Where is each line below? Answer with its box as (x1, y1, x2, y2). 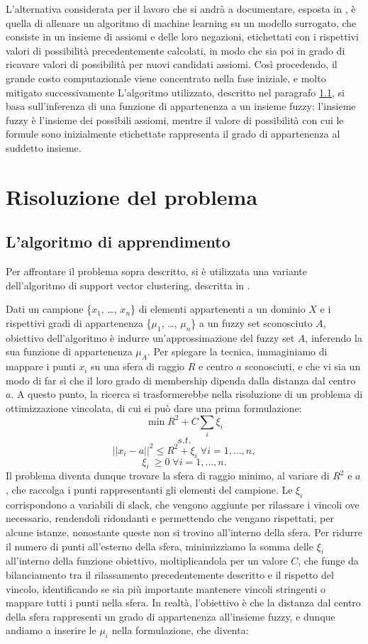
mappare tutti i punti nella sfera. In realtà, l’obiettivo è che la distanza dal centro (6, 595, 361, 610)
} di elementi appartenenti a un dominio (130, 301, 306, 316)
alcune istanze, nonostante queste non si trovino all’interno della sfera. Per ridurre (6, 524, 362, 539)
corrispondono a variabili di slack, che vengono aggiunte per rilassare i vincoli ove (6, 496, 359, 511)
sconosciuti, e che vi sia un (245, 359, 361, 374)
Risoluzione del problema (6, 182, 258, 211)
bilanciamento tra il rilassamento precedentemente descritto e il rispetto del (6, 567, 334, 582)
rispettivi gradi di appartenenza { (6, 315, 152, 330)
